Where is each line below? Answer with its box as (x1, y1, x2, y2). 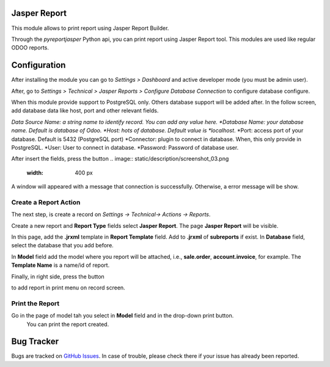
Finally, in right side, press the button (11, 272, 105, 280)
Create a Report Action (11, 198, 81, 206)
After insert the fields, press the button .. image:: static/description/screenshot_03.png (11, 155, 229, 162)
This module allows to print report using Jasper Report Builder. (11, 24, 169, 32)
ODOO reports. (11, 44, 49, 51)
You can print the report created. (26, 321, 109, 328)
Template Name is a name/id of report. (11, 261, 110, 269)
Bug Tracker (11, 336, 59, 347)
